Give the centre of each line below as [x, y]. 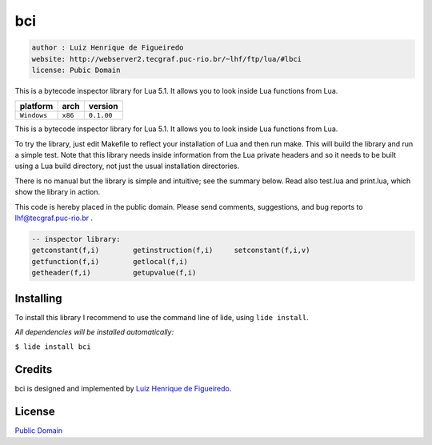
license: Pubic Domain [76, 70]
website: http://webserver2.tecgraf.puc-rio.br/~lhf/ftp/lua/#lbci [167, 59]
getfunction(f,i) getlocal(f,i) [110, 261]
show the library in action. [58, 192]
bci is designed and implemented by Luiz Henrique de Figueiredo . [123, 389]
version [104, 106]
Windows [34, 116]
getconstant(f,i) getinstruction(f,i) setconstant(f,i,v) [171, 251]
